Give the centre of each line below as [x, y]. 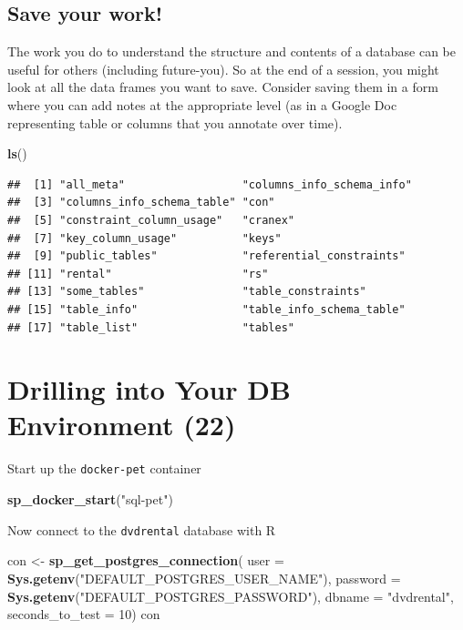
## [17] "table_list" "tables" [151, 327]
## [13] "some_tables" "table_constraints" [187, 292]
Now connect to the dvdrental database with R [142, 529]
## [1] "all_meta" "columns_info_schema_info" [210, 184]
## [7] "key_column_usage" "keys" [144, 238]
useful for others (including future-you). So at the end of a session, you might [223, 69]
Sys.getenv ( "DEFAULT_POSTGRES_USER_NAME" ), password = [204, 578]
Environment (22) [122, 425]
